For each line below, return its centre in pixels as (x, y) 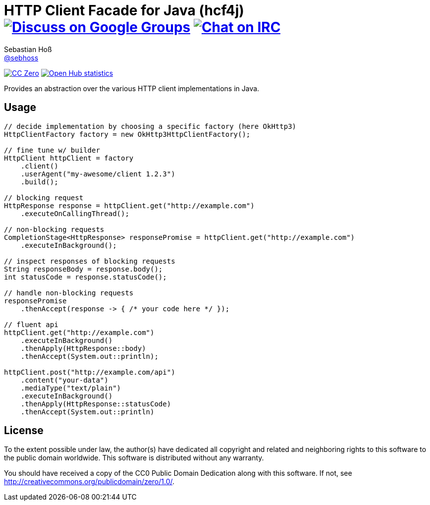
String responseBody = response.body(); (83, 269)
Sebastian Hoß (28, 49)
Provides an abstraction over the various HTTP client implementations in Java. (132, 88)
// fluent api (31, 324)
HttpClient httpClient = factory (69, 158)
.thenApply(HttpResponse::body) (83, 348)
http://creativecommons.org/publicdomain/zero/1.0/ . (89, 482)
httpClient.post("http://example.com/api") (90, 372)
